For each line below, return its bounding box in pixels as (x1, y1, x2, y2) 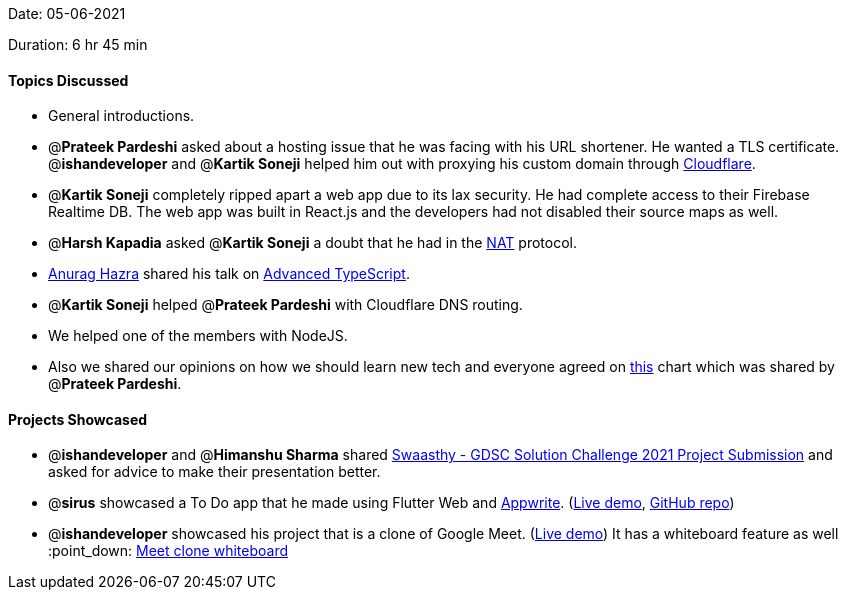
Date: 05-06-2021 (8, 5, 126, 22)
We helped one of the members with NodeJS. (48, 327, 348, 345)
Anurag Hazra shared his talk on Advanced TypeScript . (48, 265, 410, 283)
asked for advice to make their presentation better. (48, 463, 381, 481)
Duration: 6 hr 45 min (8, 36, 148, 53)
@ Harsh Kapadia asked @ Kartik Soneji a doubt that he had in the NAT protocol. (48, 234, 578, 252)
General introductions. (48, 107, 195, 125)
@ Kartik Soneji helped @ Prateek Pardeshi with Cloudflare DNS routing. (48, 296, 523, 314)
